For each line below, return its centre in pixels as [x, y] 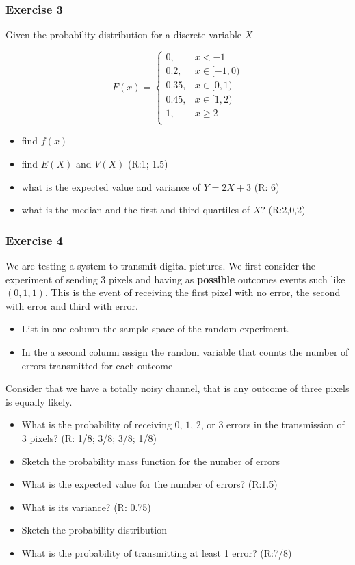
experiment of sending [52, 279]
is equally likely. [39, 401]
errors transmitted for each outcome [97, 365]
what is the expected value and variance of [111, 186]
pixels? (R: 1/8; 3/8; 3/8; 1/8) [93, 438]
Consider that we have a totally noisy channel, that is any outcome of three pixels [177, 388]
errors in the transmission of [286, 424]
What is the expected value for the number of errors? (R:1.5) [149, 484]
